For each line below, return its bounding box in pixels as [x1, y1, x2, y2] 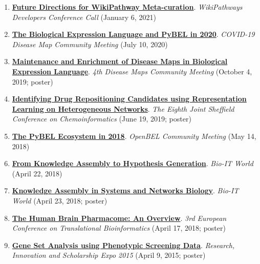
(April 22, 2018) [12, 168, 62, 178]
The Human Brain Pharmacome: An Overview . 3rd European [12, 212, 227, 223]
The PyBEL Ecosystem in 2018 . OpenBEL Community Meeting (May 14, [12, 130, 256, 141]
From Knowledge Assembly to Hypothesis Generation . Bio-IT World [12, 158, 253, 169]
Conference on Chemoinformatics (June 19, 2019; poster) [12, 113, 191, 124]
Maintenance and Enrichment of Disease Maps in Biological [12, 56, 228, 67]
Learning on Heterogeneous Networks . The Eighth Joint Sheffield [12, 103, 234, 114]
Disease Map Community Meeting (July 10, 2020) [12, 38, 168, 49]
